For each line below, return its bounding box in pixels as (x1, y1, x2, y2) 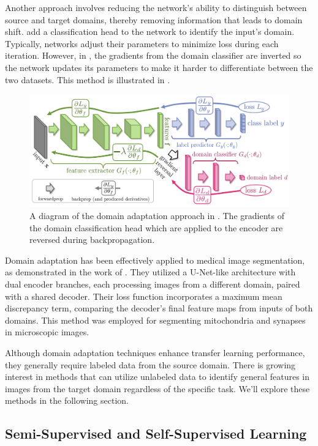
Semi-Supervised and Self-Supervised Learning (5, 424, 307, 443)
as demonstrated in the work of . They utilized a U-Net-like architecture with (5, 266, 296, 278)
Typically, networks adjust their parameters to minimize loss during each (5, 37, 279, 50)
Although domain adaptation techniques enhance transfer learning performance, (5, 346, 305, 359)
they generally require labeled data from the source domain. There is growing (5, 358, 296, 371)
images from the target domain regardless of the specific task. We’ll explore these (5, 382, 310, 395)
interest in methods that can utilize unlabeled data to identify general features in (5, 370, 309, 383)
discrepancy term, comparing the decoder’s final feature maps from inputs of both (5, 302, 313, 314)
